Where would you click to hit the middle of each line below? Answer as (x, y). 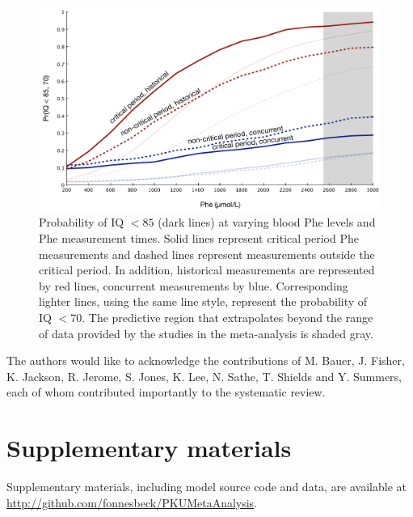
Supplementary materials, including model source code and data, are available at (206, 487)
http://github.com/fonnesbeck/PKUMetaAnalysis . (132, 502)
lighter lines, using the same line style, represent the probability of (203, 301)
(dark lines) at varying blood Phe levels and (267, 222)
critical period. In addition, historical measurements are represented (207, 270)
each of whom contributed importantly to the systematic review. (166, 392)
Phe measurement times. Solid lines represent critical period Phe (199, 238)
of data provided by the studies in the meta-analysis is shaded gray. (206, 333)
